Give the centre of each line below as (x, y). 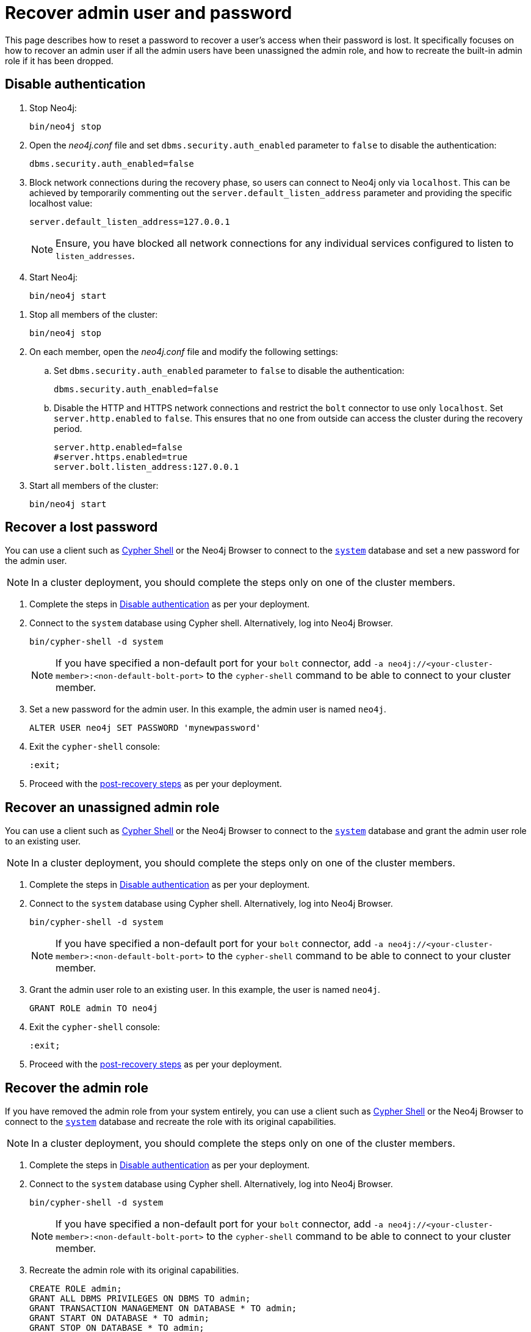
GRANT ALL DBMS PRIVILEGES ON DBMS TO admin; (140, 1299)
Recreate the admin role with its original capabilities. (134, 1270)
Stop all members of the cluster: (94, 314)
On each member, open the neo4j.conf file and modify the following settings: (184, 351)
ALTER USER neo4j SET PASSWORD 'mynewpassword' (145, 728)
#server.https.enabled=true (121, 457)
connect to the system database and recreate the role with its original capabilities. (171, 1122)
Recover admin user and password (149, 13)
